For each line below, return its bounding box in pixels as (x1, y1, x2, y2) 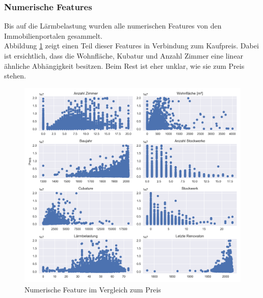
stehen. (4, 70, 26, 81)
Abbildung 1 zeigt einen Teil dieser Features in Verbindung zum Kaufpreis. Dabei (4, 40, 259, 51)
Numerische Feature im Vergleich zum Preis (24, 284, 161, 294)
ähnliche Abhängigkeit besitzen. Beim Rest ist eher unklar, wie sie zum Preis (4, 60, 245, 71)
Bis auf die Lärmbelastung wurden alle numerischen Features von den (4, 20, 222, 31)
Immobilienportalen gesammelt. (4, 30, 103, 41)
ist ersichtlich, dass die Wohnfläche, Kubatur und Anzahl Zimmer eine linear (4, 50, 244, 61)
